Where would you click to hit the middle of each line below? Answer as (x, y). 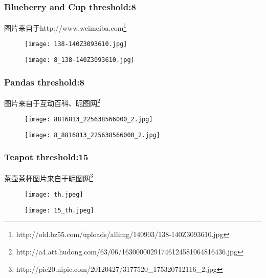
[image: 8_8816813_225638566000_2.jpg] (92, 135)
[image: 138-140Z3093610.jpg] (76, 44)
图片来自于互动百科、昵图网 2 (52, 102)
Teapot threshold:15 (46, 157)
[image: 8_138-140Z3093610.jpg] (80, 60)
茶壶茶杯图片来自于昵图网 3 (49, 177)
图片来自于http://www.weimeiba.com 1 (65, 27)
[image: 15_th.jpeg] (60, 210)
